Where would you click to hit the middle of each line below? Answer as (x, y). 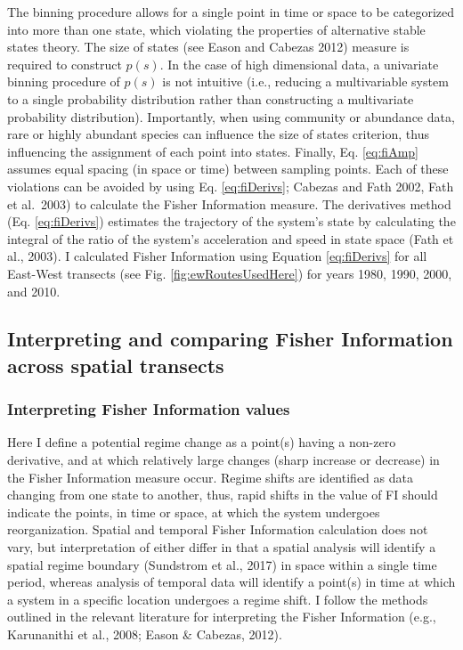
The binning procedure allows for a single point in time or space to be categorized (231, 12)
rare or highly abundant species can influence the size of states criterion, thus (218, 134)
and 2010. (34, 291)
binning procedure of (64, 81)
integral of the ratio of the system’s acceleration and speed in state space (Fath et (231, 238)
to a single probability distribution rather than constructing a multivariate (211, 98)
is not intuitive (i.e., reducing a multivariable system (305, 81)
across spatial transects (116, 365)
